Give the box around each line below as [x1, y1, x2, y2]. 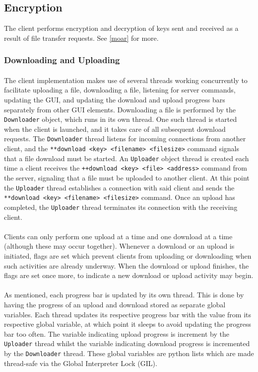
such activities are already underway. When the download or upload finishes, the [4, 260, 249, 271]
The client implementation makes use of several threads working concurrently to [4, 75, 248, 85]
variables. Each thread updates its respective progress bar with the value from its [4, 309, 251, 319]
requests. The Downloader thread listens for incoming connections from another [4, 133, 246, 144]
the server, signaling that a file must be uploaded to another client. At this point [4, 173, 250, 183]
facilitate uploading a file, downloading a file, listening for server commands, [4, 85, 236, 95]
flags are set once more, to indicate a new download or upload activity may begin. [4, 270, 254, 280]
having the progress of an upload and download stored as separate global [4, 299, 226, 309]
